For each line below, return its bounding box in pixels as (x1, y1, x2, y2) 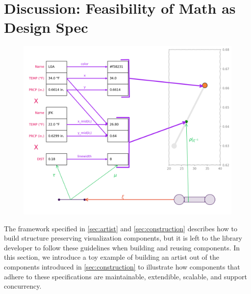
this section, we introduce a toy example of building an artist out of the (4, 252, 219, 262)
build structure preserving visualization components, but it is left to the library (4, 233, 243, 243)
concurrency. (4, 281, 42, 291)
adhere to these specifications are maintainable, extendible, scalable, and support (4, 271, 247, 281)
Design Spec (4, 17, 88, 37)
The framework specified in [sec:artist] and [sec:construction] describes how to (4, 223, 237, 233)
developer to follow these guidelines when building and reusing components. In (4, 242, 240, 252)
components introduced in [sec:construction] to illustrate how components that (4, 261, 240, 271)
